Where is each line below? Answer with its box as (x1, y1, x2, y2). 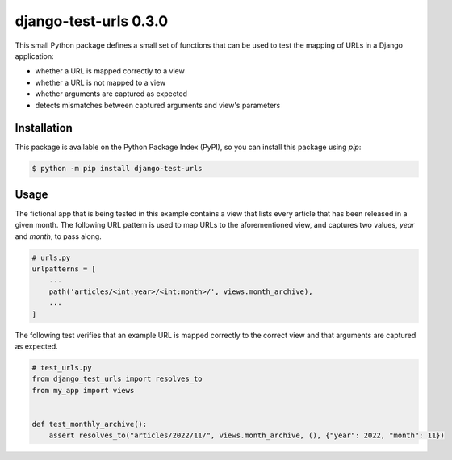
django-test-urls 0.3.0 (15, 12, 169, 30)
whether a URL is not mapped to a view (35, 77, 166, 87)
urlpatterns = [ (31, 265, 97, 274)
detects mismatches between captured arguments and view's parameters (35, 100, 281, 110)
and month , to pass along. (15, 231, 103, 241)
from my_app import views (31, 386, 135, 395)
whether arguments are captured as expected (35, 89, 188, 98)
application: (15, 51, 54, 61)
